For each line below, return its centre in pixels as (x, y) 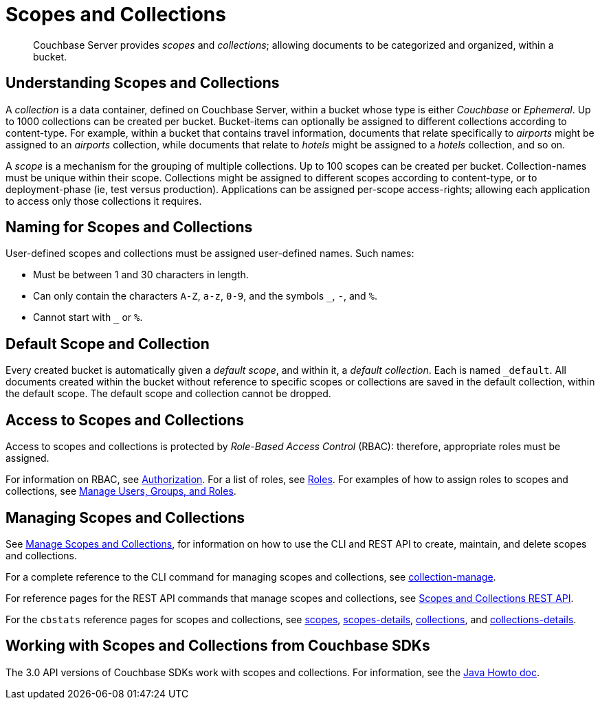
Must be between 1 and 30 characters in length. (141, 275)
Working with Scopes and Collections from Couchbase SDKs (218, 646)
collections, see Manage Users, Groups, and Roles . (121, 491)
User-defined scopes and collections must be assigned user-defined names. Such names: (210, 254)
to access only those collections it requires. (104, 201)
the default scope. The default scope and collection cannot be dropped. (168, 394)
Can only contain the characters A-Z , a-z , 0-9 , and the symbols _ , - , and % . (205, 296)
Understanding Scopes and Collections (143, 83)
